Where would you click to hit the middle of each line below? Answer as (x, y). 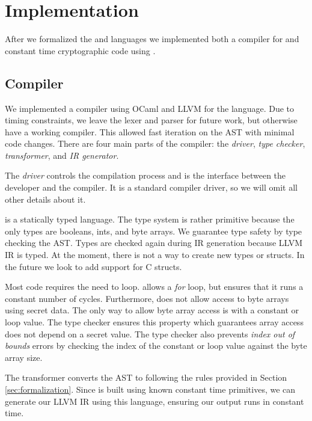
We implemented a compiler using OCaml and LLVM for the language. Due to (150, 108)
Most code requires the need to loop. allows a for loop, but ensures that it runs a (154, 287)
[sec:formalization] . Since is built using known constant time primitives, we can (150, 389)
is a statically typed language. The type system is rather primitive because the (150, 219)
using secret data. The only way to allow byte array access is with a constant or (152, 310)
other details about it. (45, 199)
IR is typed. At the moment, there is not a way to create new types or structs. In (155, 255)
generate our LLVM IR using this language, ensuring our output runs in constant (154, 401)
